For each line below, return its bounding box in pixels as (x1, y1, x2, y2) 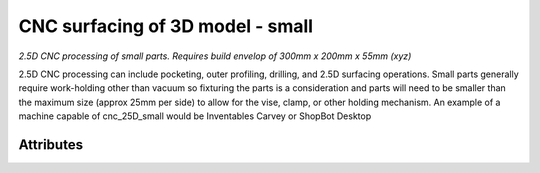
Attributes (18, 136, 84, 153)
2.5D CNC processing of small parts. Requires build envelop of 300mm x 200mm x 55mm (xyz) (18, 50, 412, 62)
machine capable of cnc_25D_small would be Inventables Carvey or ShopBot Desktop (18, 110, 372, 122)
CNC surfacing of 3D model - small (18, 15, 314, 37)
